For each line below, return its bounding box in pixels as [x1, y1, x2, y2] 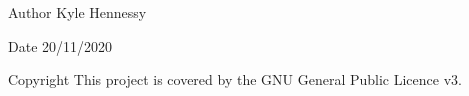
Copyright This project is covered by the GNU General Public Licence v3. [8, 69, 462, 90]
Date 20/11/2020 [8, 35, 113, 56]
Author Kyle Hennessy [8, 2, 147, 22]
